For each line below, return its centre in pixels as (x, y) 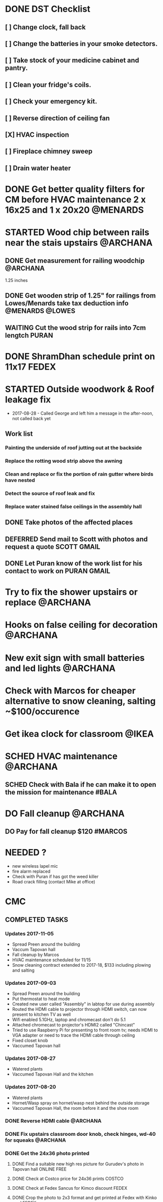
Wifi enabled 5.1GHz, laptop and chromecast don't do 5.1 (69, 1020)
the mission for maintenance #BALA (61, 792)
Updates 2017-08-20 (31, 1087)
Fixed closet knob (30, 1041)
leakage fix (28, 400)
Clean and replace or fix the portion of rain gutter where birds (79, 474)
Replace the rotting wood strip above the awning (64, 461)
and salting (23, 970)
